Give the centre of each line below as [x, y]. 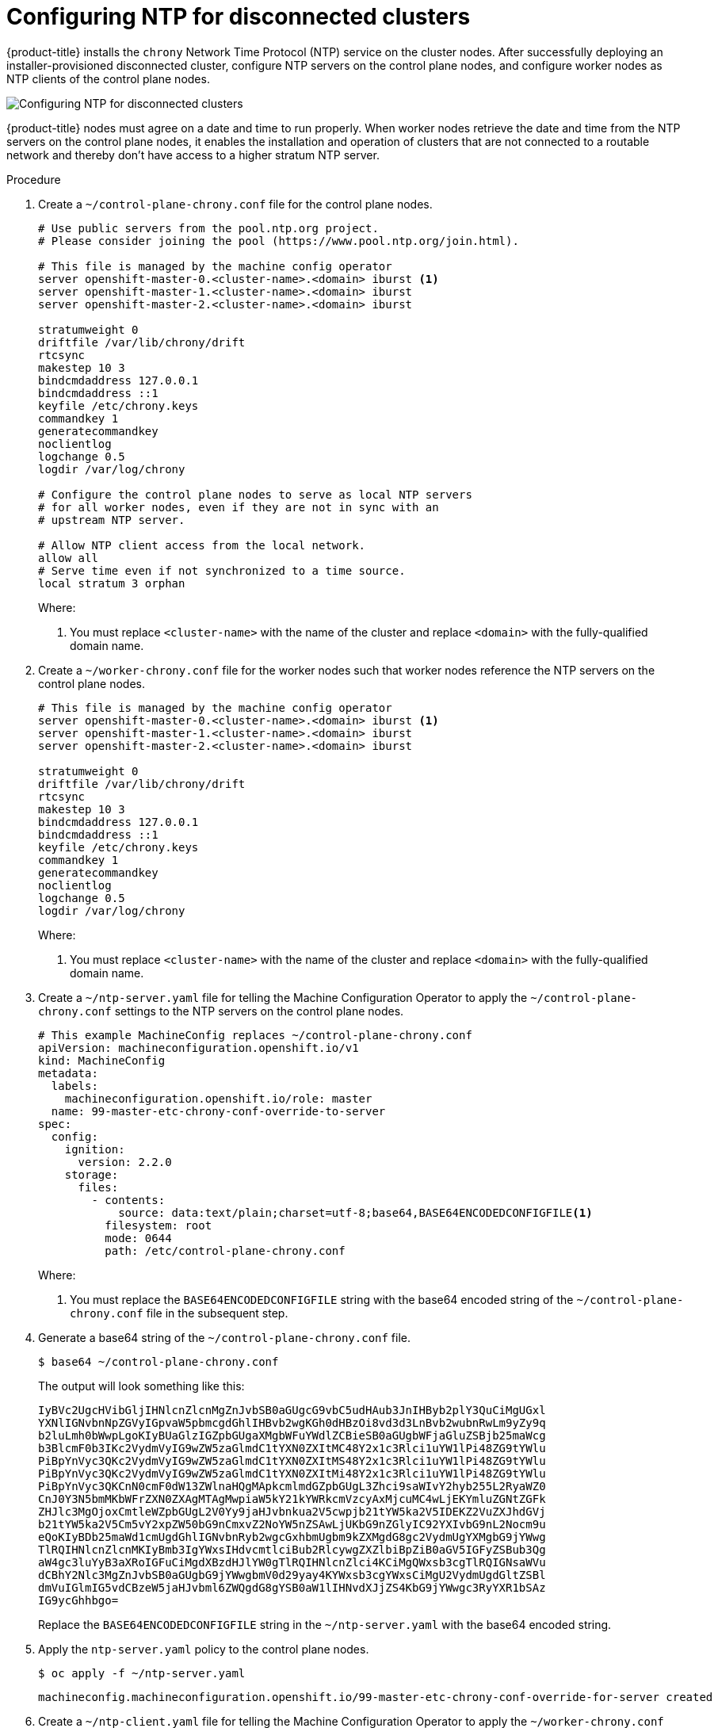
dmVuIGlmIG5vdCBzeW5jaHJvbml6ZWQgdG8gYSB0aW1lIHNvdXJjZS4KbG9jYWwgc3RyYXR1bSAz [292, 1587]
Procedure [34, 179]
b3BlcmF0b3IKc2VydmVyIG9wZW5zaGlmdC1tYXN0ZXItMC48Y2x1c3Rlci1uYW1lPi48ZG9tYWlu [292, 1448]
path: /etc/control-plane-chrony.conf [225, 1250]
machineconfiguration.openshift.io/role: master [218, 1098]
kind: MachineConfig [102, 1060]
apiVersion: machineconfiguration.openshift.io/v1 [199, 1048]
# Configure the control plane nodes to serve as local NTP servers [255, 494]
